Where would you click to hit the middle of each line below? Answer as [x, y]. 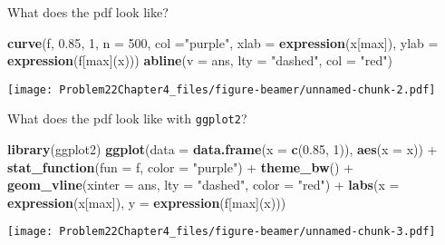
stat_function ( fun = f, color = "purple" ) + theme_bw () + [180, 167]
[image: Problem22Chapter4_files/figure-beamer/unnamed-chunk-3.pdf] [222, 232]
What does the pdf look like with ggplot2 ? [127, 118]
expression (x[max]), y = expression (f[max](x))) [147, 202]
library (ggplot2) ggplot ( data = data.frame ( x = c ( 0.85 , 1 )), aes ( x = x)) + [222, 149]
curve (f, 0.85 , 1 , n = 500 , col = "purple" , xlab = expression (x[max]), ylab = [223, 42]
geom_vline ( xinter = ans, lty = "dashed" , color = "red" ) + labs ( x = [203, 185]
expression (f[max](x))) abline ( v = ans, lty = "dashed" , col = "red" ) [200, 60]
